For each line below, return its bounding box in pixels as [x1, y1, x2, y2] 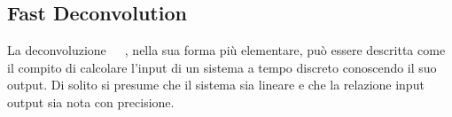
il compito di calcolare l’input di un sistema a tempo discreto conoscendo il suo [7, 58, 437, 76]
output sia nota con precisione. [7, 92, 175, 111]
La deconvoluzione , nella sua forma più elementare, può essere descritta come [7, 41, 446, 59]
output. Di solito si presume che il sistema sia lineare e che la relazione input [7, 75, 425, 94]
